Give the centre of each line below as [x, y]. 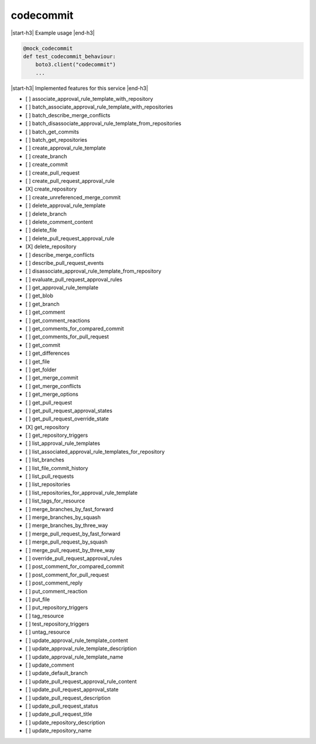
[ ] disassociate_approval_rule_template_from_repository [93, 271]
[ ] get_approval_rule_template [62, 288]
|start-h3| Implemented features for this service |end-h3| [80, 88]
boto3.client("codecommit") [76, 65]
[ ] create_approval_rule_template [66, 148]
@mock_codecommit [48, 48]
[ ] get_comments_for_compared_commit [75, 329]
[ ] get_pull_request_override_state [67, 419]
